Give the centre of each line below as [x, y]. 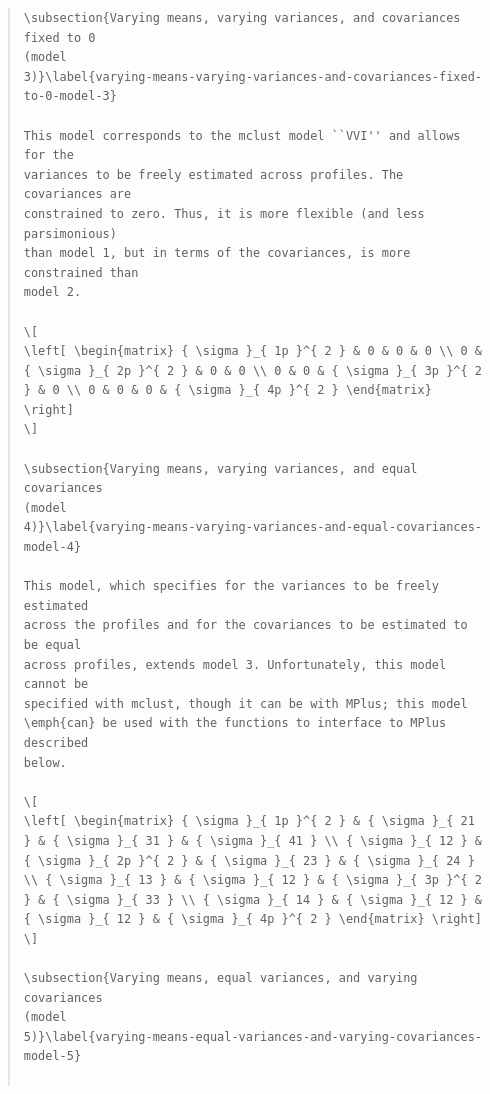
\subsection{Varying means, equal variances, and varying [220, 978]
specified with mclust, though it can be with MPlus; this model [245, 703]
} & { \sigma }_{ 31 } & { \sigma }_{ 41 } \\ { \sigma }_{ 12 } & [252, 840]
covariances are [77, 194]
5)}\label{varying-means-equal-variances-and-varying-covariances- [252, 1036]
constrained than [81, 272]
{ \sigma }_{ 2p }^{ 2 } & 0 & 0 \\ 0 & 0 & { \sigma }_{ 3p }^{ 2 [252, 370]
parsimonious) [70, 233]
